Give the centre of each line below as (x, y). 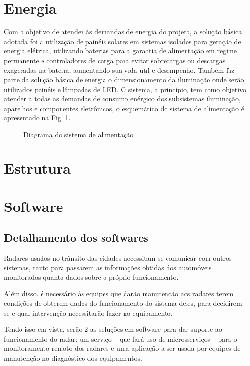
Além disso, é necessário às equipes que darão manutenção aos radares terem (119, 293)
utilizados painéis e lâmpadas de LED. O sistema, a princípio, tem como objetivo (125, 89)
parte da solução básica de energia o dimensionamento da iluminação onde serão (124, 80)
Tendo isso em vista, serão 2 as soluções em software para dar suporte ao (113, 329)
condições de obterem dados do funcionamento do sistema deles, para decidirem (123, 303)
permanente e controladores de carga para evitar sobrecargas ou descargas (115, 60)
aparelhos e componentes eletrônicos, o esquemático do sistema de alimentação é (124, 108)
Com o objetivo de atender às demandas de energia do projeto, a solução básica (123, 32)
